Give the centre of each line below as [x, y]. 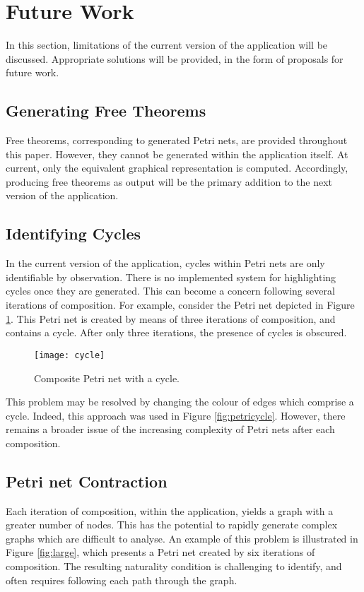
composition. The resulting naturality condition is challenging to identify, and [174, 566]
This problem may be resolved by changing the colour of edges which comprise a [180, 402]
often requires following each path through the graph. [122, 580]
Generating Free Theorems [106, 111]
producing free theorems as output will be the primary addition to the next [169, 181]
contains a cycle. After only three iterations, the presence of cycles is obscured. [176, 332]
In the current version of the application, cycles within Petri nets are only [165, 263]
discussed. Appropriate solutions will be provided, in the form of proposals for [175, 58]
